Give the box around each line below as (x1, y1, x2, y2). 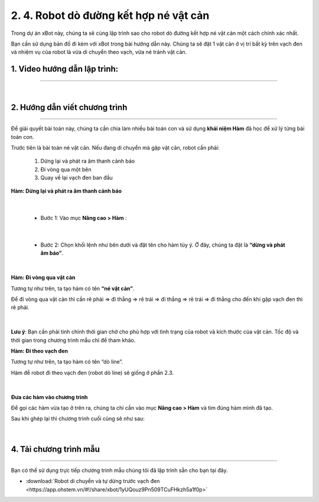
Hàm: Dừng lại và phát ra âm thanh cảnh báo (11, 187, 122, 195)
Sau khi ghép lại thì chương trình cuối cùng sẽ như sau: (11, 415, 145, 422)
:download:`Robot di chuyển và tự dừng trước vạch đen (25, 478, 160, 485)
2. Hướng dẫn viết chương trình (11, 102, 128, 112)
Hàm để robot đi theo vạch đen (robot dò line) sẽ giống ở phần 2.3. (11, 369, 174, 376)
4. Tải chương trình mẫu (11, 444, 100, 454)
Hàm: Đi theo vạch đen (11, 347, 68, 354)
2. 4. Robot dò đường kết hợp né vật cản (11, 9, 210, 22)
